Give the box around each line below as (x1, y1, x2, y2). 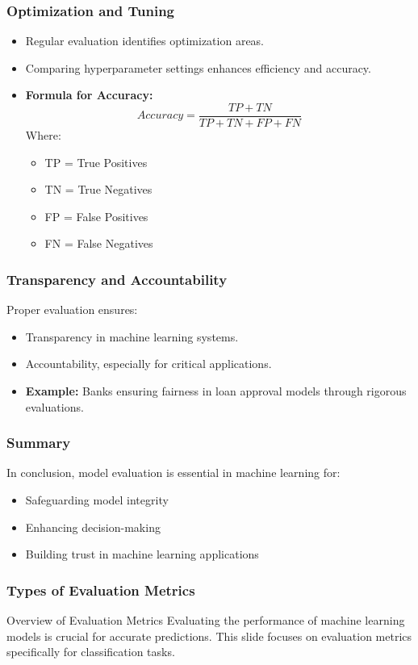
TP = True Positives (44, 153, 148, 170)
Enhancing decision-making (25, 518, 161, 535)
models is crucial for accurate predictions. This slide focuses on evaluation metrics (6, 627, 412, 644)
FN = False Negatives (44, 235, 153, 252)
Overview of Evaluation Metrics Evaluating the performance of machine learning (6, 612, 405, 629)
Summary (6, 433, 71, 453)
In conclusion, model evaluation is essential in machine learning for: (6, 464, 341, 481)
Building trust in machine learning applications (25, 546, 259, 563)
